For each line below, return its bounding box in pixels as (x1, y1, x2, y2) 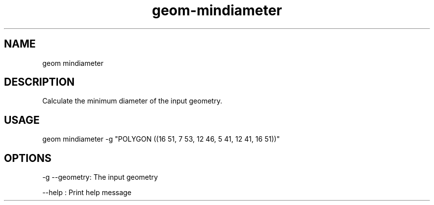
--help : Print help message (42, 188, 132, 197)
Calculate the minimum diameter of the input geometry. (42, 97, 222, 105)
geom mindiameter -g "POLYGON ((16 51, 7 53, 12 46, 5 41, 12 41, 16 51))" (42, 135, 280, 144)
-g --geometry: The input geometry (42, 173, 158, 182)
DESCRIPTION (4, 76, 75, 89)
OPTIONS (4, 152, 52, 164)
